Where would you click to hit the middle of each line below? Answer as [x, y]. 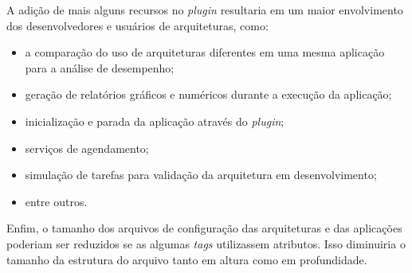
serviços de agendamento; [87, 148]
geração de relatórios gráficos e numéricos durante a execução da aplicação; [208, 94]
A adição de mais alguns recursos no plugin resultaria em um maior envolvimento [205, 10]
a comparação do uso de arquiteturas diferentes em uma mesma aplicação [205, 52]
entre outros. [56, 201]
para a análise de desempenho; [100, 67]
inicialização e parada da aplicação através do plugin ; [155, 121]
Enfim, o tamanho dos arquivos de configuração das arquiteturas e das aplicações [204, 228]
